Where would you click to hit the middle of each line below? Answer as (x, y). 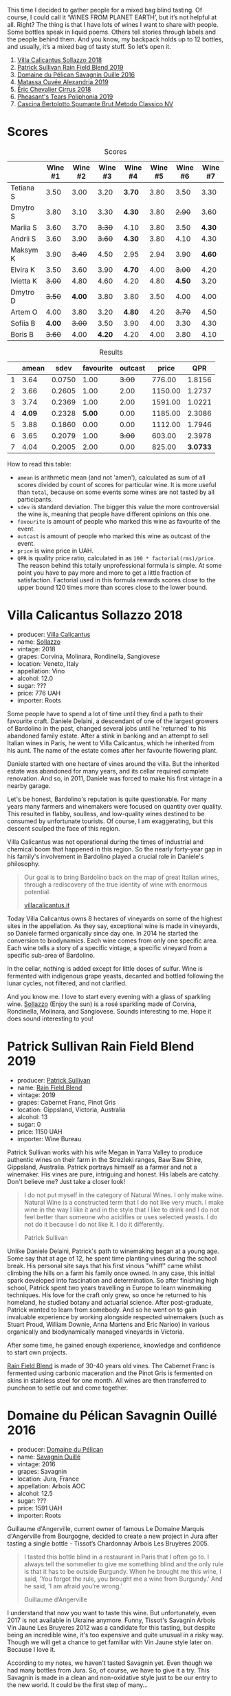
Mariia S (24, 227)
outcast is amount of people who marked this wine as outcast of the (114, 536)
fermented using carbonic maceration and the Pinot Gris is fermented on (110, 1373)
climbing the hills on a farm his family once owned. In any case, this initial (111, 1273)
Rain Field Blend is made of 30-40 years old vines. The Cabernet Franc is (111, 1365)
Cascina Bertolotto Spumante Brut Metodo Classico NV (95, 104)
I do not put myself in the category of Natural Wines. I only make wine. (124, 1195)
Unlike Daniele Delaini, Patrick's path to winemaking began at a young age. (113, 1251)
